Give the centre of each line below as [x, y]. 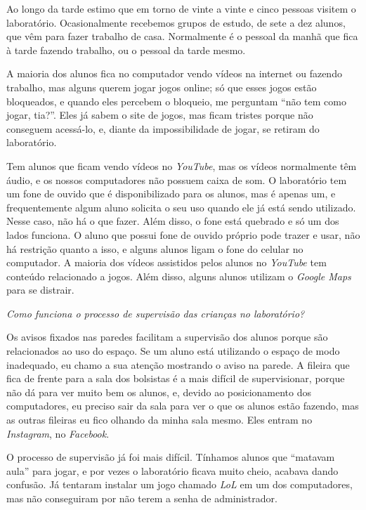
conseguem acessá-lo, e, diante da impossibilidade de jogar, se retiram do [163, 128]
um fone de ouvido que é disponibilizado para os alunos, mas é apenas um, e [171, 194]
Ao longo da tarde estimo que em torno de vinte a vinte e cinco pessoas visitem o [181, 8]
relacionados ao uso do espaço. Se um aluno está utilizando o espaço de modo [173, 351]
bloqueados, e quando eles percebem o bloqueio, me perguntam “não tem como [176, 101]
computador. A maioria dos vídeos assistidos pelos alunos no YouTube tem [166, 262]
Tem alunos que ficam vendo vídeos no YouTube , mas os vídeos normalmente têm [182, 165]
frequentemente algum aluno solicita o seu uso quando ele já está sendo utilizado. [181, 207]
